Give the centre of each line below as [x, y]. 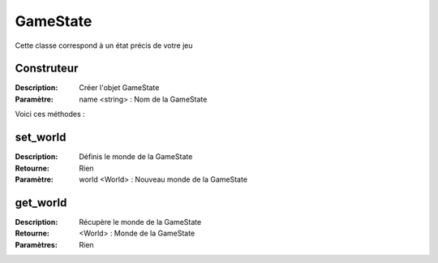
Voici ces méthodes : [50, 114]
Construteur [47, 69]
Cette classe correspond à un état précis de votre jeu [104, 45]
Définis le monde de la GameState [136, 157]
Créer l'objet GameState [119, 88]
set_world [41, 138]
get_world [41, 203]
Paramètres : [36, 244]
